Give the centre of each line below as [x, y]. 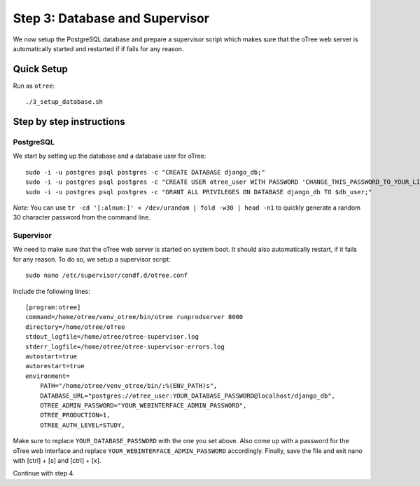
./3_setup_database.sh [64, 102]
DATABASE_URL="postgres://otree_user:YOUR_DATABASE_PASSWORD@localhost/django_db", [188, 396]
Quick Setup [40, 69]
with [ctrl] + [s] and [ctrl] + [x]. [57, 460]
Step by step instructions [69, 122]
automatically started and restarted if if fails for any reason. [98, 48]
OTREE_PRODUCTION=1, [75, 415]
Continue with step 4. [44, 473]
